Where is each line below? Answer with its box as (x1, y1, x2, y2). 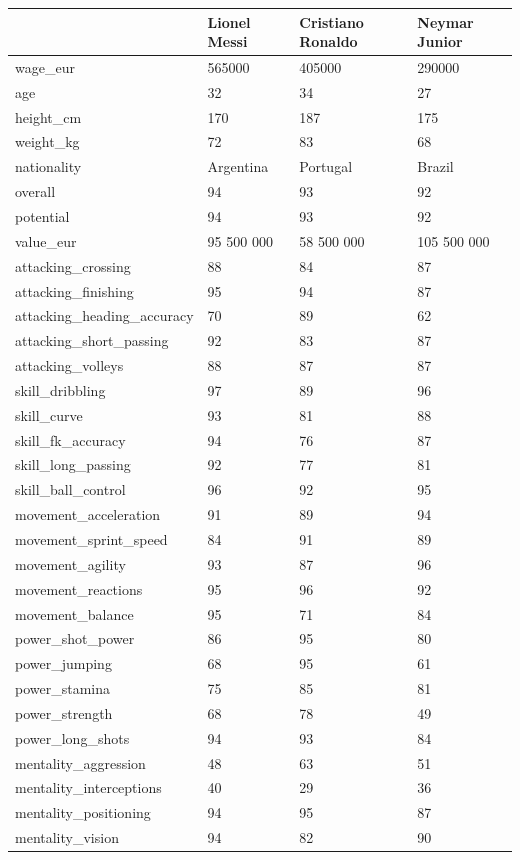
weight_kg (15, 131, 80, 152)
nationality (15, 156, 82, 177)
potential (15, 206, 70, 226)
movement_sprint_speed (15, 528, 168, 549)
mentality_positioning (15, 802, 151, 823)
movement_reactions (15, 578, 143, 599)
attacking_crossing (15, 255, 131, 276)
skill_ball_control (15, 479, 126, 500)
